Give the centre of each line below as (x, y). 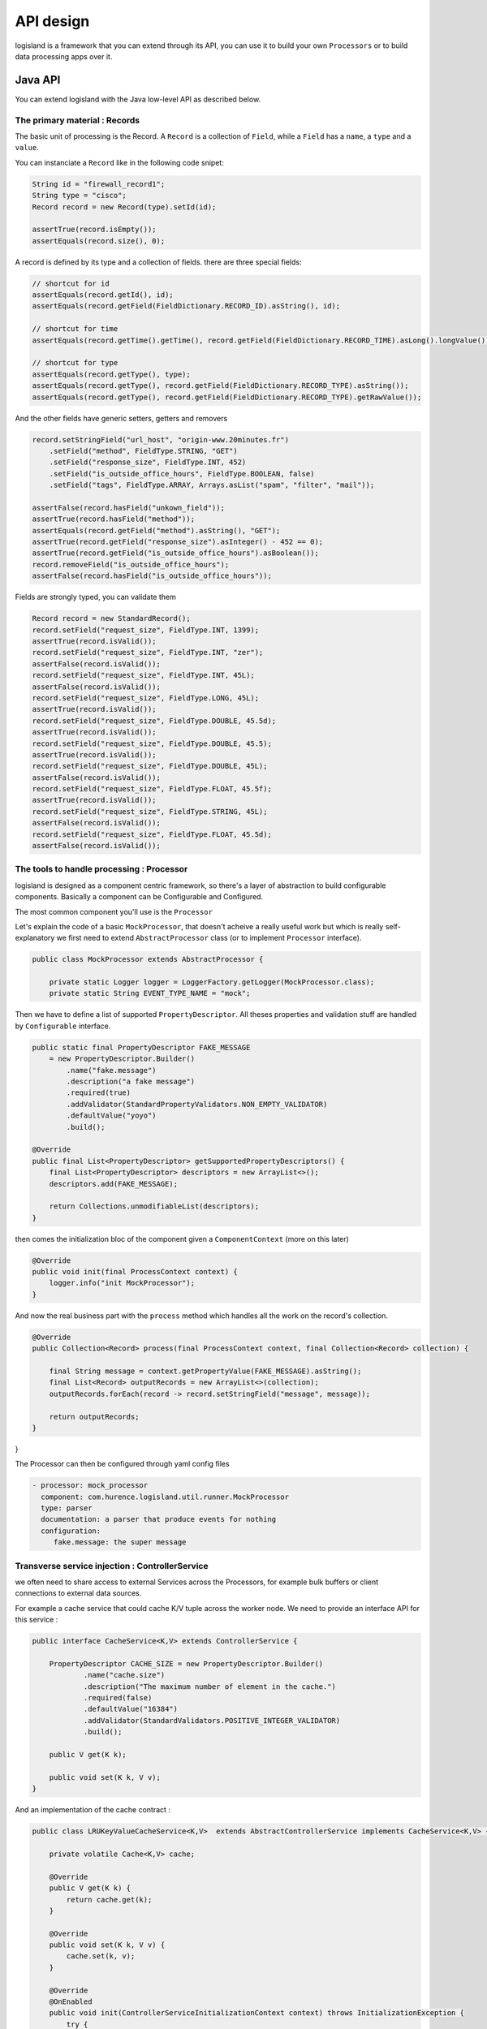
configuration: (71, 1531)
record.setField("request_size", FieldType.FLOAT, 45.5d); (152, 834)
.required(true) (99, 1093)
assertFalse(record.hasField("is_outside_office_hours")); (152, 576)
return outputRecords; (94, 1417)
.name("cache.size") (124, 1675)
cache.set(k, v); (101, 1956)
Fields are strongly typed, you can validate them (95, 597)
